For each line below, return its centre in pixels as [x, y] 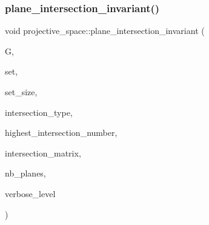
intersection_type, [39, 112]
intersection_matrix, [43, 153]
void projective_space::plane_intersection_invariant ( [105, 31]
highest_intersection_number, [61, 133]
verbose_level [30, 193]
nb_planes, [25, 173]
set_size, [21, 92]
